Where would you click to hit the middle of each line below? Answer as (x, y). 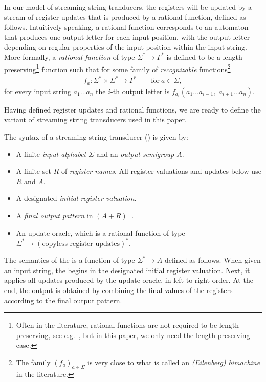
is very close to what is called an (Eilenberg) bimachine (174, 362)
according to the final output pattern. (63, 300)
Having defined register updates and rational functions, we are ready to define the (132, 109)
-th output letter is (140, 91)
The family (33, 362)
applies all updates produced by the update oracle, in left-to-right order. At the (129, 280)
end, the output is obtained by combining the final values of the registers (118, 290)
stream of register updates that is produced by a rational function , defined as (125, 17)
